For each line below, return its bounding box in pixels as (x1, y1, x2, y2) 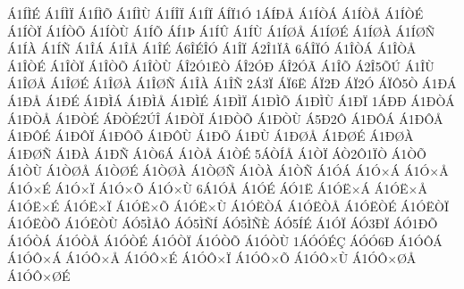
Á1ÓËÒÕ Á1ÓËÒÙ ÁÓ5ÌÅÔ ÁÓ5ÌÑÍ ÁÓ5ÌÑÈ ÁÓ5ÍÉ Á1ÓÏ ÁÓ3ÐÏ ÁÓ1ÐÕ (7, 214, 438, 233)
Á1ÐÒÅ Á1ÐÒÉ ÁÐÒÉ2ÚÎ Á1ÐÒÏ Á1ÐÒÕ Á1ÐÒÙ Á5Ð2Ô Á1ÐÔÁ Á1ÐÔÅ (7, 109, 443, 128)
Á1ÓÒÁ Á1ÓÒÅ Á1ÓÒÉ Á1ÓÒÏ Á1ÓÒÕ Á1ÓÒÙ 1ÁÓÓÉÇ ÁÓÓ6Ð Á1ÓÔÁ (7, 231, 443, 250)
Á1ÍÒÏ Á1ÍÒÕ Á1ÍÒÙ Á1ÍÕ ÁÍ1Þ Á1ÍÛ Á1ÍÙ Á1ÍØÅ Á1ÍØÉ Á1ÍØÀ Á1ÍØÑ (7, 21, 435, 40)
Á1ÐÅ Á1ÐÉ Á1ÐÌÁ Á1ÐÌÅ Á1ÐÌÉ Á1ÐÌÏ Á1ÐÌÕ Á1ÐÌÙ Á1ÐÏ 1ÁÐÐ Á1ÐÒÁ (7, 91, 455, 110)
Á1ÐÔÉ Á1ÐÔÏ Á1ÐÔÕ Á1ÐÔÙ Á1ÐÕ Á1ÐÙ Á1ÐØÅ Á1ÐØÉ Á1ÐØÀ (7, 127, 414, 145)
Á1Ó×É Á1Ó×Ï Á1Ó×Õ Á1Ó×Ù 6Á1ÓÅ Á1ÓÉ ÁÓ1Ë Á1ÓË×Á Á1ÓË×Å (7, 178, 428, 197)
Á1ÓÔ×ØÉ (7, 266, 71, 285)
